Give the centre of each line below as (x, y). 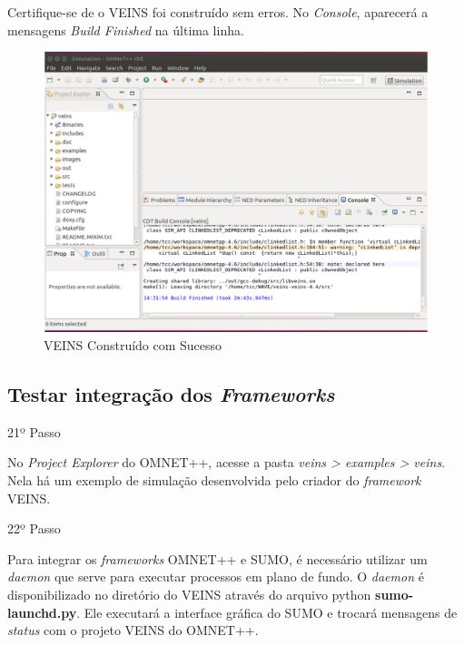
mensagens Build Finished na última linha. (126, 29)
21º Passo (34, 431)
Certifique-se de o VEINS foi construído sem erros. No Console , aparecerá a (218, 12)
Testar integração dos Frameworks (171, 394)
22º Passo (34, 528)
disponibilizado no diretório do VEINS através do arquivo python (189, 595)
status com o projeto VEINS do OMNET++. (133, 630)
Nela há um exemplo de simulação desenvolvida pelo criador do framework (214, 480)
